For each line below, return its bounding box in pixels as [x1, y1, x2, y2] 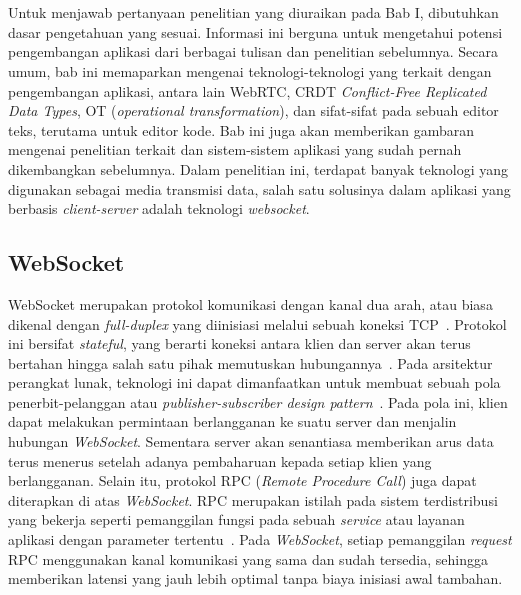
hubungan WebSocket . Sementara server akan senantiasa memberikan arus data [8, 431, 494, 452]
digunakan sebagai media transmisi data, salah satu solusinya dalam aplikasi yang [8, 178, 511, 199]
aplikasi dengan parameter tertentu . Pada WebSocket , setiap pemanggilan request [8, 529, 512, 550]
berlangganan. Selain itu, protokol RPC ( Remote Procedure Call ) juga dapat [8, 470, 477, 491]
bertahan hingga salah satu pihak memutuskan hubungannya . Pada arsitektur [8, 352, 493, 373]
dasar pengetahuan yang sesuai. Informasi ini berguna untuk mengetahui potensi [8, 21, 503, 42]
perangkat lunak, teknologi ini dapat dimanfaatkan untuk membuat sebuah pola [8, 372, 501, 393]
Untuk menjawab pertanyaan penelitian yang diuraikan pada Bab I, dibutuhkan [8, 2, 499, 23]
